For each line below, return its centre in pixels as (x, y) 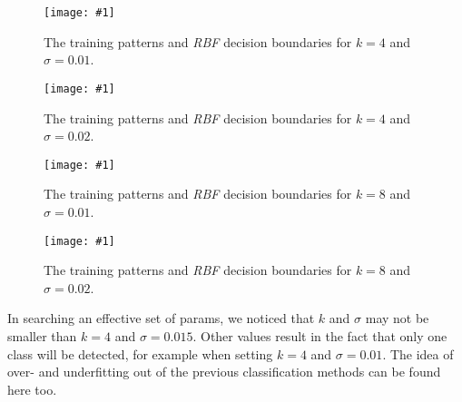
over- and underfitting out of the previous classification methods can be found (224, 372)
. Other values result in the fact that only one (320, 335)
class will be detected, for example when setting (140, 353)
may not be (397, 318)
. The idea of (418, 353)
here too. (32, 389)
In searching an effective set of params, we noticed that (161, 318)
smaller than (42, 335)
